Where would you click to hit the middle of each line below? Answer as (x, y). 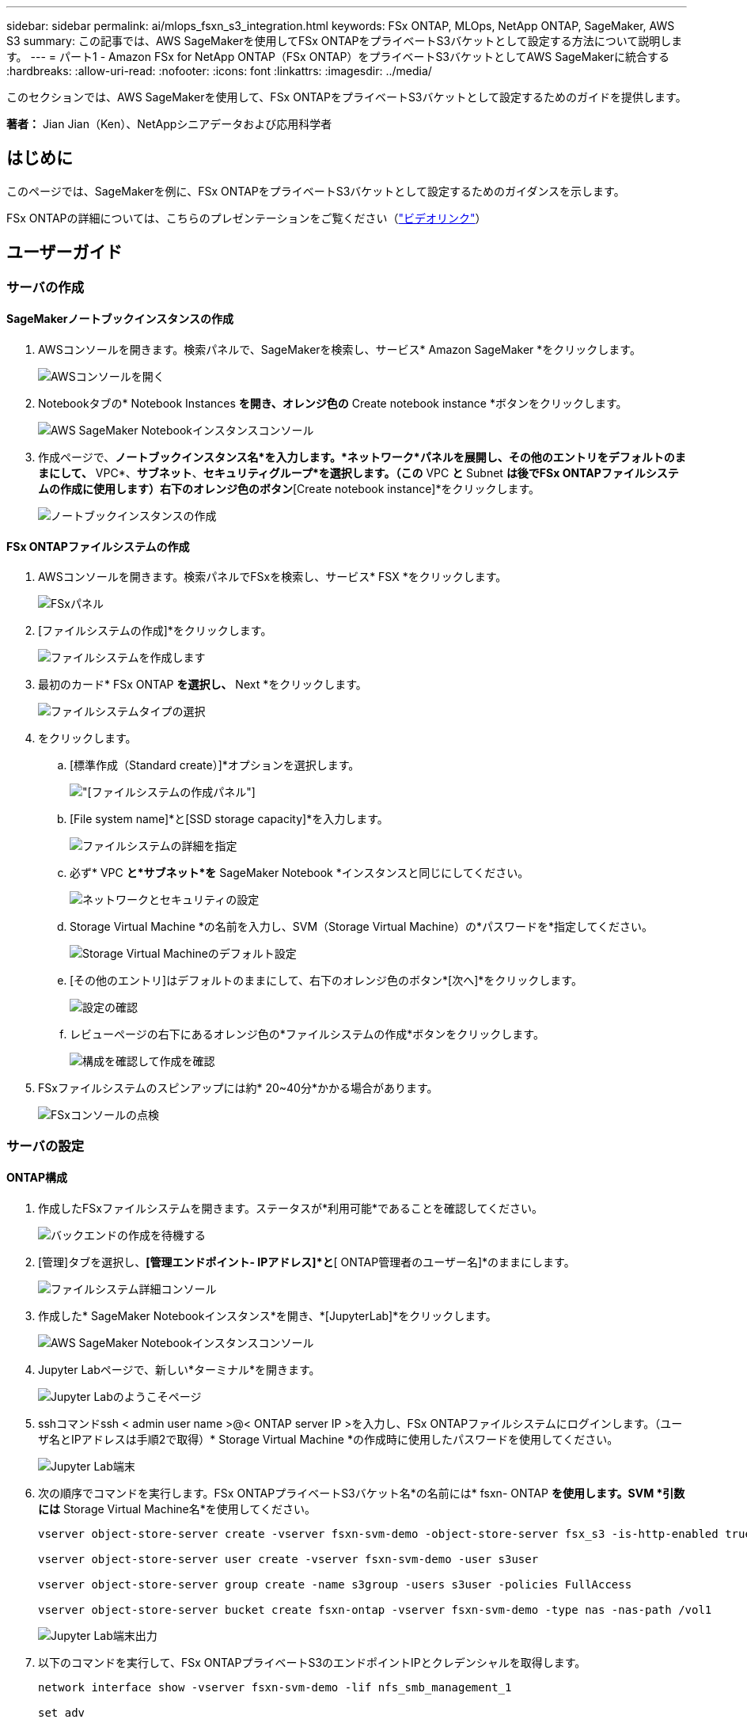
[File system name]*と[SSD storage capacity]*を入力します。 (229, 819)
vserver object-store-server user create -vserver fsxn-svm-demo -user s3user (288, 1559)
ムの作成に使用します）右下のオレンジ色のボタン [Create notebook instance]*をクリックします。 (289, 488)
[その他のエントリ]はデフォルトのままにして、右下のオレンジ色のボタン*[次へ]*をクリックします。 (326, 981)
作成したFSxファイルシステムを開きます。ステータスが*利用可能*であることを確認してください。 (291, 1208)
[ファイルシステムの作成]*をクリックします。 (155, 631)
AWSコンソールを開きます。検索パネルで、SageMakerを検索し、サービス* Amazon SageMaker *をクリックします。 (339, 349)
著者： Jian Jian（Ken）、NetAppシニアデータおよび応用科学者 (169, 124)
